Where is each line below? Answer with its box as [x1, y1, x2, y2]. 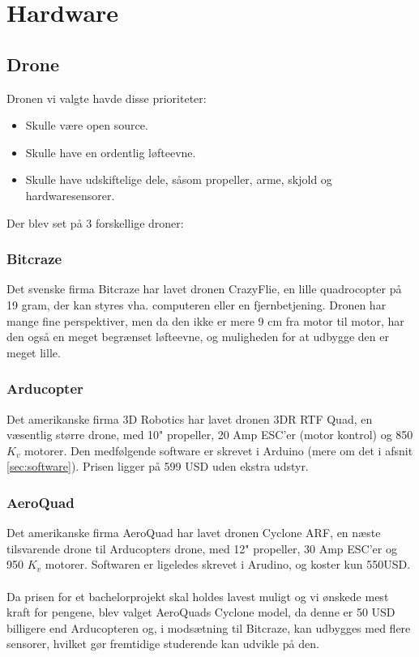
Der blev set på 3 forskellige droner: [6, 214, 184, 231]
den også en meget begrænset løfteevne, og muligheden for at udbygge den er [6, 328, 389, 345]
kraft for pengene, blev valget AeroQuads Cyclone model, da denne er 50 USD [6, 604, 395, 621]
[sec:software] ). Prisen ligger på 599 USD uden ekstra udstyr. [6, 458, 309, 475]
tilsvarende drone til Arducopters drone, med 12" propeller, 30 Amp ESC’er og [6, 540, 397, 557]
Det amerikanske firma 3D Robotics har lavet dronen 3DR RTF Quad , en [6, 410, 373, 427]
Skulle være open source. [25, 117, 148, 134]
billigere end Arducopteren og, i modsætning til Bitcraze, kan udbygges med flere [6, 619, 411, 636]
